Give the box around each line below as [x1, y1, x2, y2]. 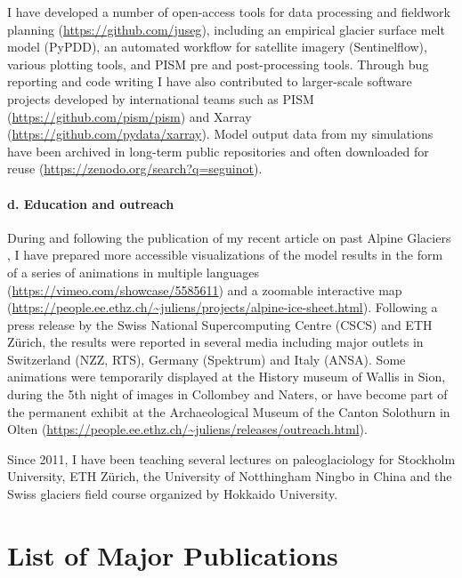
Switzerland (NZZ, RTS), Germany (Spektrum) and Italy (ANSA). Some [7, 349, 406, 368]
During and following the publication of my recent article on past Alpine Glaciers [7, 228, 451, 246]
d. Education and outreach [7, 194, 174, 213]
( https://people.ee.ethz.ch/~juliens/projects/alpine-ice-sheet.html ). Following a [7, 298, 438, 317]
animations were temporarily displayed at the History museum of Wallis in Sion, [7, 367, 446, 386]
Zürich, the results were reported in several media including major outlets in [7, 333, 424, 351]
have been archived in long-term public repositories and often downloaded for [7, 141, 429, 160]
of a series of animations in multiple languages [7, 262, 260, 281]
